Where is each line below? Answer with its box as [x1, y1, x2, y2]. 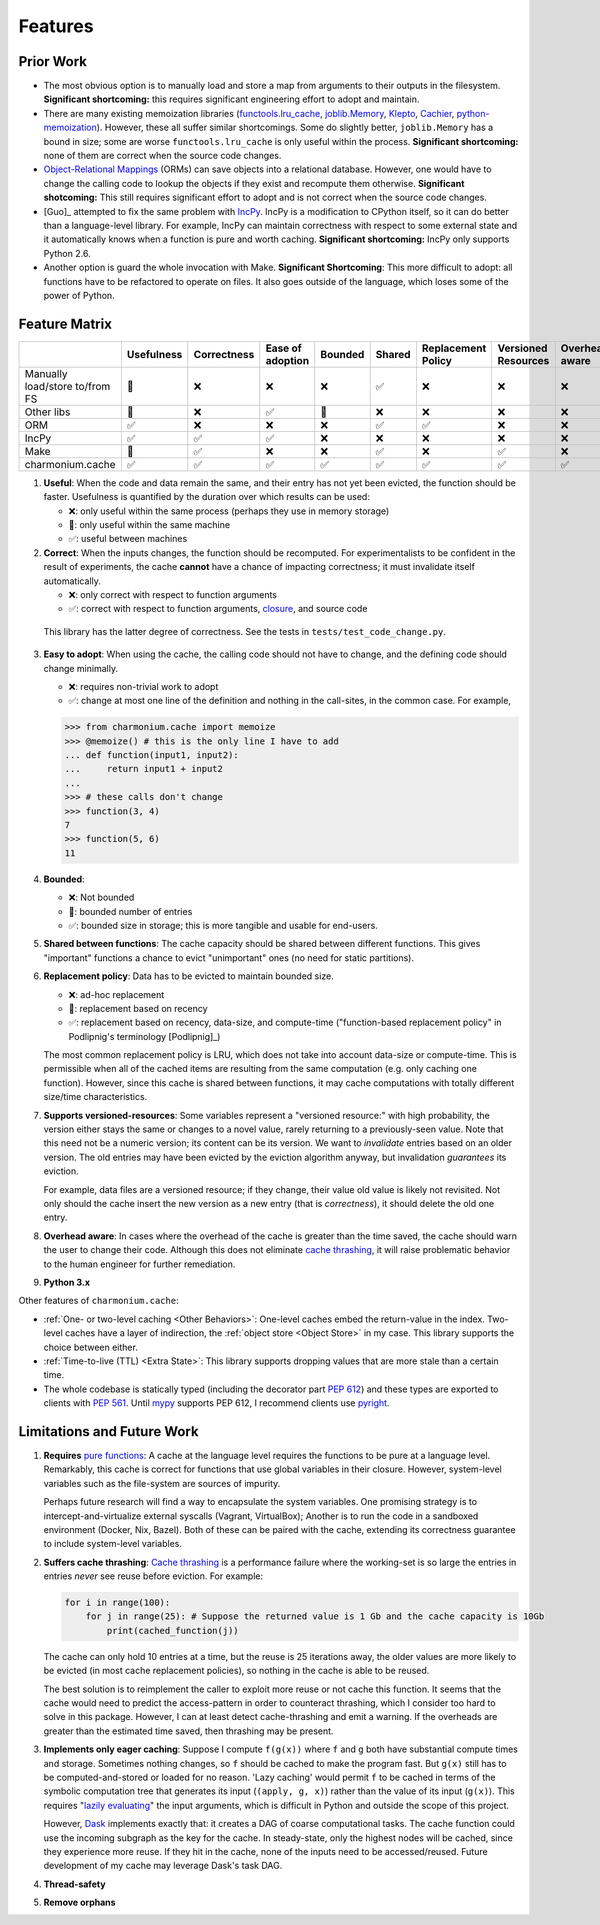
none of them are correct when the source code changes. [43, 150, 282, 162]
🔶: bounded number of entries [68, 905, 193, 917]
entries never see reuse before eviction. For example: [43, 1570, 264, 1582]
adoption [265, 353, 310, 367]
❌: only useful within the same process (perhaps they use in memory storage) [68, 505, 390, 517]
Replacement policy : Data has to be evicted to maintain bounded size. [43, 970, 334, 982]
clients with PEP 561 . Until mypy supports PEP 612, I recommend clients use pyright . [43, 1397, 390, 1409]
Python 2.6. [43, 247, 91, 259]
